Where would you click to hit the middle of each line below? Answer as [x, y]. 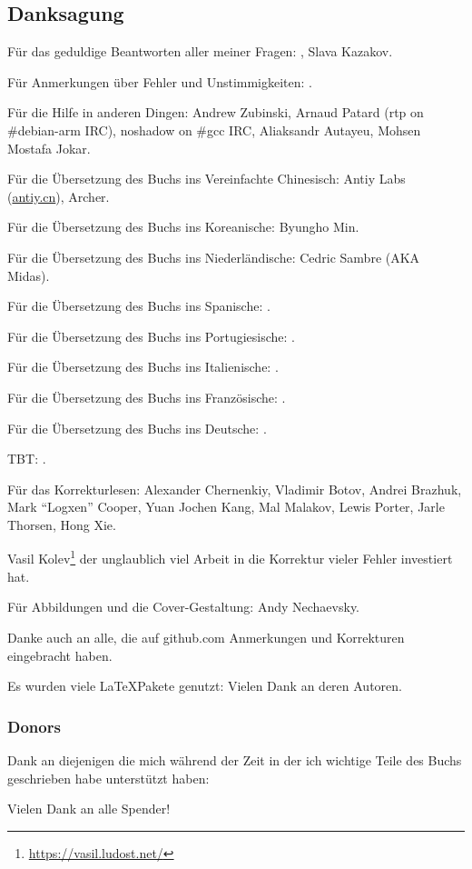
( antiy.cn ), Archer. [59, 196]
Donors [34, 726]
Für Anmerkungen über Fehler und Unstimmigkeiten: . [160, 81]
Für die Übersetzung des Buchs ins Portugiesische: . [152, 336]
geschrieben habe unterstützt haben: [108, 778]
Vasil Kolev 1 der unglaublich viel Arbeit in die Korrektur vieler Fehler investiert [230, 557]
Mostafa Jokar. [49, 148]
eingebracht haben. [60, 655]
